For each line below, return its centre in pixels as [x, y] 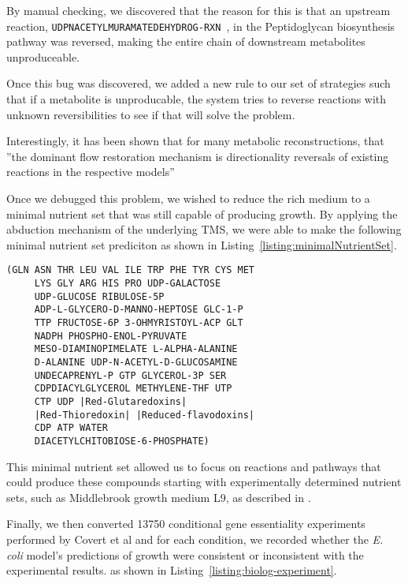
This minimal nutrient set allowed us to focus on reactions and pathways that [194, 466]
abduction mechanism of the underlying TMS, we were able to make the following [204, 229]
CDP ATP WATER [71, 428]
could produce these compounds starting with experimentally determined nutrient [204, 482]
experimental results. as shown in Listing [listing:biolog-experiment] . [172, 570]
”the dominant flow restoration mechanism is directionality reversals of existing [198, 156]
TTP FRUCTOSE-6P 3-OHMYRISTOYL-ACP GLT [139, 323]
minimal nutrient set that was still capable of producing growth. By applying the [202, 213]
